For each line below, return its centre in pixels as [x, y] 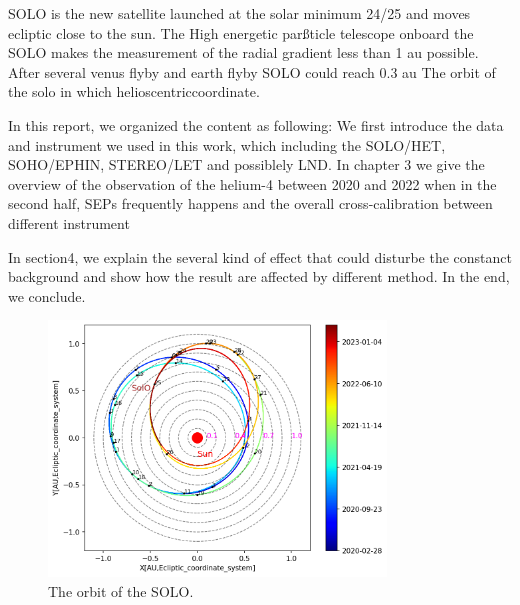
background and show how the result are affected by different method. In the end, [259, 276]
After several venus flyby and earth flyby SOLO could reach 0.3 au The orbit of [252, 71]
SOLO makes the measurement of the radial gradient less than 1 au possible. [243, 52]
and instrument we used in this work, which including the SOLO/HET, [227, 144]
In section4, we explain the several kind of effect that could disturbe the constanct [260, 256]
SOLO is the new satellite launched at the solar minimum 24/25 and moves [239, 13]
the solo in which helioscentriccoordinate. [134, 91]
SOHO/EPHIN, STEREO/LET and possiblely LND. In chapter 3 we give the [246, 164]
